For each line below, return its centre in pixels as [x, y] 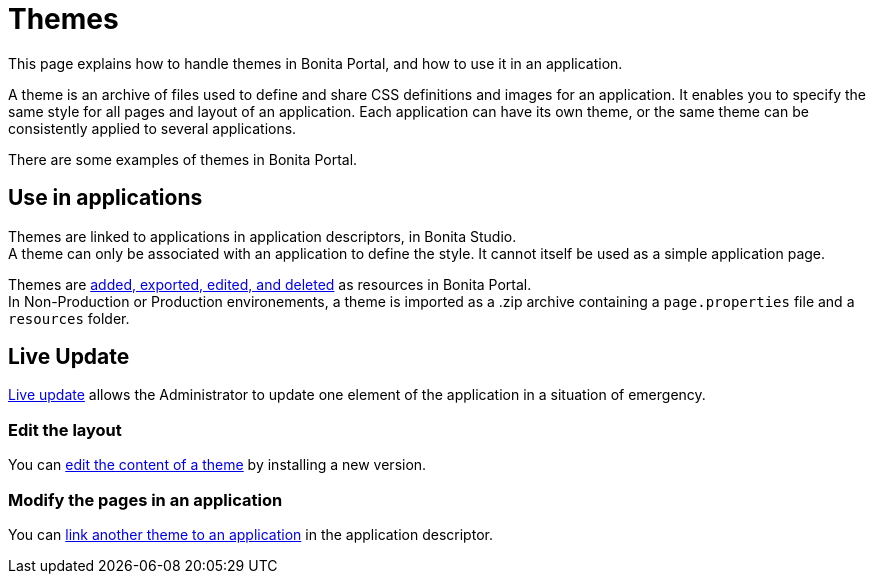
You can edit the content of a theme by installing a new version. [217, 465]
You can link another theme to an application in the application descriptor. [250, 534]
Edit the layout [65, 429]
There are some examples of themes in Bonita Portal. [183, 159]
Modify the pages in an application [145, 499]
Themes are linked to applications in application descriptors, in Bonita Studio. [262, 236]
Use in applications [105, 198]
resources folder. [69, 318]
